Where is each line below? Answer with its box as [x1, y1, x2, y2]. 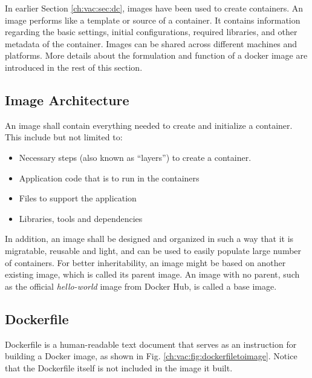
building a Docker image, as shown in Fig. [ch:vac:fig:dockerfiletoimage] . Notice [5, 350, 297, 362]
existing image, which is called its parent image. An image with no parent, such [5, 268, 300, 281]
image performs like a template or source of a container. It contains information [5, 13, 301, 26]
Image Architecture [5, 90, 129, 109]
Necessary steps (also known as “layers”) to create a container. [19, 151, 252, 163]
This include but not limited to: [5, 131, 123, 143]
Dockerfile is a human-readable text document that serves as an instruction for [5, 337, 297, 350]
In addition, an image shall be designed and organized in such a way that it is [5, 232, 294, 245]
